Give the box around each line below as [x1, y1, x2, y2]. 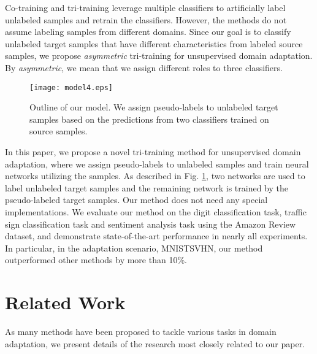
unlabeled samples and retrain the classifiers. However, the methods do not [5, 13, 287, 26]
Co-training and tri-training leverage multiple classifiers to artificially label [5, 1, 286, 13]
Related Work [5, 290, 126, 315]
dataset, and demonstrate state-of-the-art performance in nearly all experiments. [5, 229, 308, 242]
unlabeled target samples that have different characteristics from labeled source [5, 37, 303, 50]
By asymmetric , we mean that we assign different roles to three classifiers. [5, 61, 283, 74]
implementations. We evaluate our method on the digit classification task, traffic [5, 205, 307, 218]
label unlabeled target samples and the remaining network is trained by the [5, 181, 289, 194]
